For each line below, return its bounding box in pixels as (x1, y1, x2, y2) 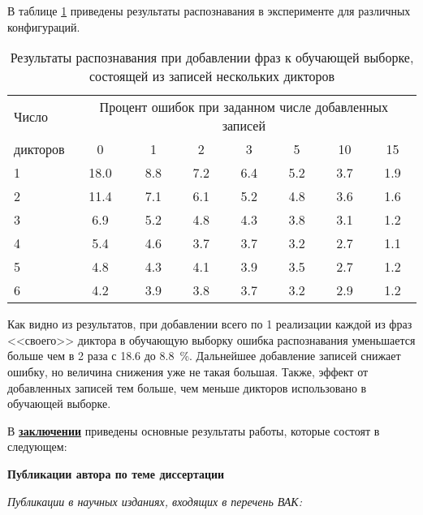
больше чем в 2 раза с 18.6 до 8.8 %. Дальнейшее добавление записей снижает (7, 347, 401, 364)
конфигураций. (7, 18, 80, 35)
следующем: (7, 438, 67, 455)
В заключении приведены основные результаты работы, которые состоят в (7, 422, 380, 439)
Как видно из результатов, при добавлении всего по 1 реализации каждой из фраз (7, 315, 412, 333)
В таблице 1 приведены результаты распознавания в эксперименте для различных (7, 2, 411, 19)
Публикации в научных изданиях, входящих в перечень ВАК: (7, 492, 302, 509)
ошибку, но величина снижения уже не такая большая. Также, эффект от (7, 363, 369, 380)
